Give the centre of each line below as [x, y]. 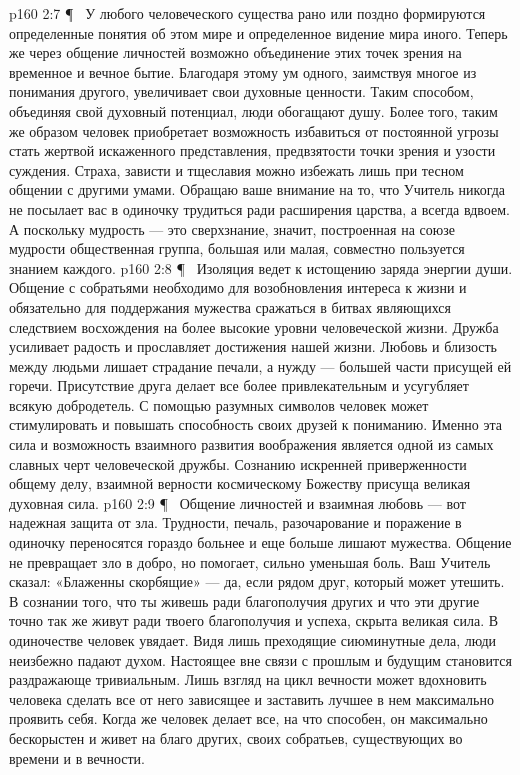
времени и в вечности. [77, 757]
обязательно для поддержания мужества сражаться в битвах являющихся [230, 306]
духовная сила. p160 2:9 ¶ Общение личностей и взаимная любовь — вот [237, 502]
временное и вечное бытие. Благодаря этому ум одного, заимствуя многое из [243, 71]
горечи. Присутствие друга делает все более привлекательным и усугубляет [239, 385]
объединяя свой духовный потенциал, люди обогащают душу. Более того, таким [253, 110]
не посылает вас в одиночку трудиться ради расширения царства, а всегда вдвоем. [259, 208]
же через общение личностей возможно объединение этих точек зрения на [235, 52]
